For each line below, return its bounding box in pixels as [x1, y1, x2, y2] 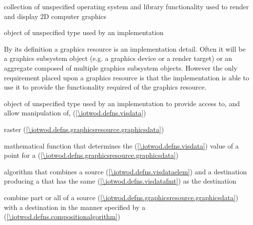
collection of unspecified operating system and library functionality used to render [4, 1, 249, 11]
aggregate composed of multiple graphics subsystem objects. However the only [4, 62, 237, 73]
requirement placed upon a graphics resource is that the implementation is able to [4, 72, 249, 82]
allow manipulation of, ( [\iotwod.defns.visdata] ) [4, 108, 146, 118]
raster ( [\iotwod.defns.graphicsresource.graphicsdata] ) [4, 124, 164, 134]
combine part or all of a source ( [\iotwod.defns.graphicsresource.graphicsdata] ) [4, 192, 238, 202]
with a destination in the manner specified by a [4, 202, 145, 212]
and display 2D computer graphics [4, 11, 107, 21]
